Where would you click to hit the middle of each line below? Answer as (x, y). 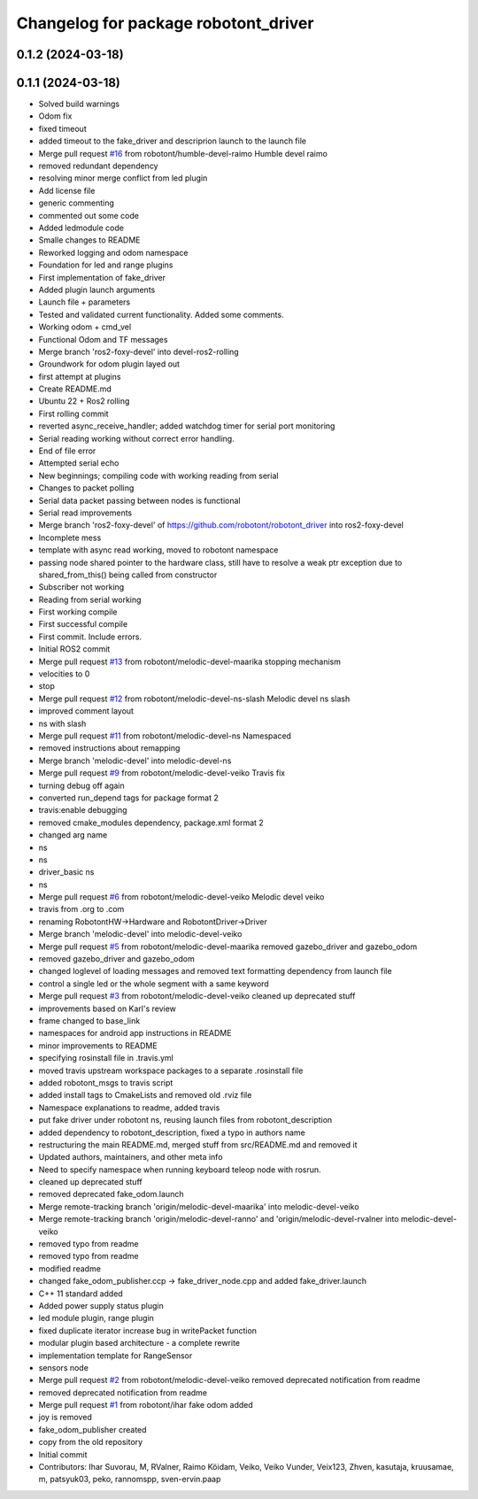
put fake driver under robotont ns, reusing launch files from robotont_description (185, 1120)
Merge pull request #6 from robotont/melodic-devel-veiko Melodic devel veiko (181, 897)
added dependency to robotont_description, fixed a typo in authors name (172, 1132)
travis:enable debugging (83, 810)
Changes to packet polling (86, 488)
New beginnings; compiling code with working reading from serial (158, 475)
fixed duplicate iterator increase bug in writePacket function (147, 1330)
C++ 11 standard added (81, 1294)
